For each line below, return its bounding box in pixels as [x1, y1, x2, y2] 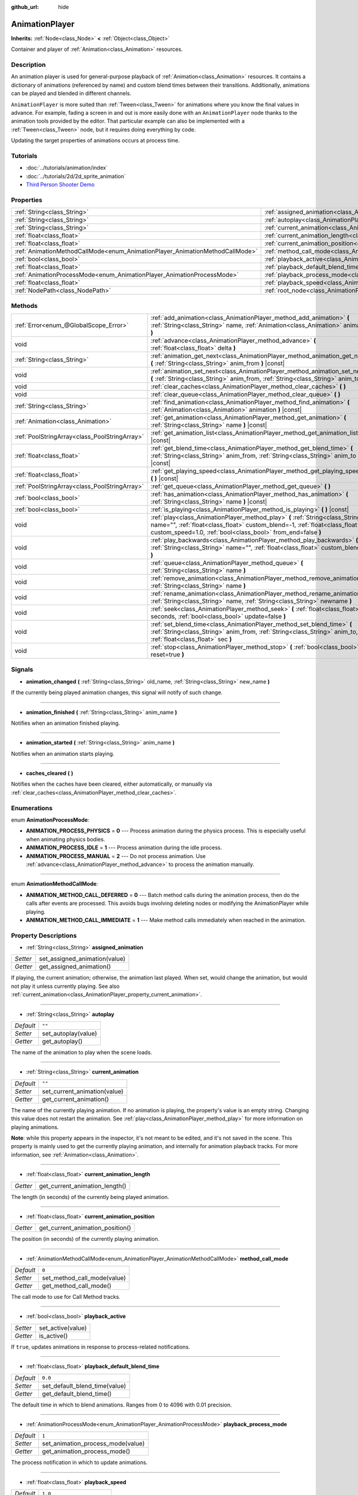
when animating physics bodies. [26, 835, 106, 843]
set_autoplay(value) [42, 1029, 97, 1038]
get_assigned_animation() [39, 963, 112, 971]
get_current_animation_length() [39, 1182, 126, 1190]
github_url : [11, 4, 39, 10]
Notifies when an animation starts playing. [11, 750, 115, 757]
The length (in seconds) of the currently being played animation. [11, 1193, 169, 1200]
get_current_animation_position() [39, 1224, 131, 1232]
